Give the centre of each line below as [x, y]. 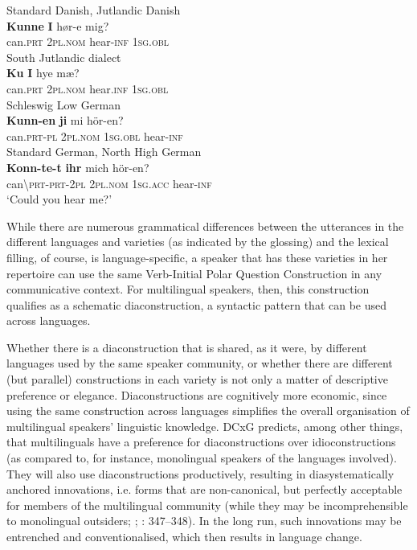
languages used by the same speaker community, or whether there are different [200, 363]
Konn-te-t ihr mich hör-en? [78, 167]
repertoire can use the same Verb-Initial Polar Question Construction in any [194, 273]
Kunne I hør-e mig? [58, 25]
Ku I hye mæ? [43, 73]
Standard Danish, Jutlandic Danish [94, 10]
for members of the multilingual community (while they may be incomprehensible [207, 505]
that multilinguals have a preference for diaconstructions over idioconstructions [201, 442]
